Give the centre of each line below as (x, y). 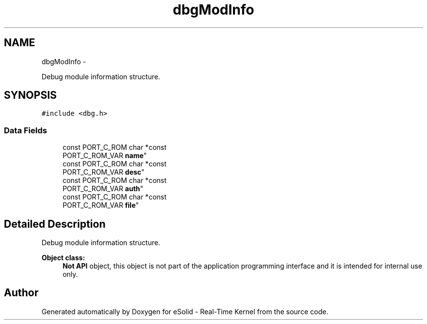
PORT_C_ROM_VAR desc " (104, 172)
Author (21, 293)
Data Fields (26, 130)
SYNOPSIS (30, 95)
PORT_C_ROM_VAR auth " (103, 189)
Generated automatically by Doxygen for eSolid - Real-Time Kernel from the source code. (185, 311)
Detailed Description (55, 224)
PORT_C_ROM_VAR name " (105, 156)
